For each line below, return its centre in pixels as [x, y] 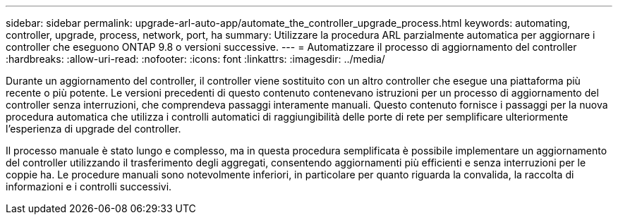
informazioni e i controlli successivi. [89, 187]
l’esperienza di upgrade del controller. [93, 129]
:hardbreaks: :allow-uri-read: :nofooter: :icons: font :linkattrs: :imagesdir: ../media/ [195, 59]
